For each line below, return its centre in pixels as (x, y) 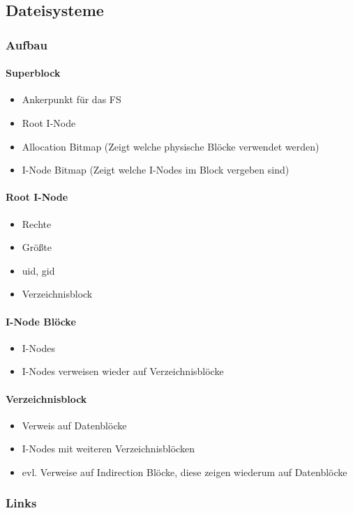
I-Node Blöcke (41, 321)
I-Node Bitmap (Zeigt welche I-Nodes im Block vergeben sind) (156, 170)
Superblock (33, 73)
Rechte (37, 223)
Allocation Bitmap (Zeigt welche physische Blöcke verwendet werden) (171, 146)
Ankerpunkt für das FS (72, 99)
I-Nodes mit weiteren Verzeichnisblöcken (108, 449)
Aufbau (27, 44)
